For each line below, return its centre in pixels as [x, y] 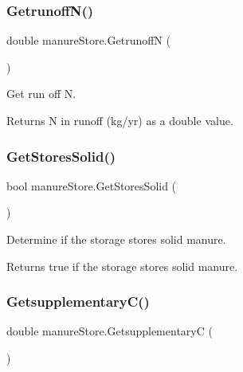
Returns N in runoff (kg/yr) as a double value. [120, 120]
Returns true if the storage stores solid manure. [122, 266]
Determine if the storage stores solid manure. [116, 239]
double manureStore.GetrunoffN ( [88, 40]
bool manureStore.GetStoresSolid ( [92, 185]
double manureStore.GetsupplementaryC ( [110, 331]
